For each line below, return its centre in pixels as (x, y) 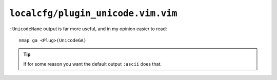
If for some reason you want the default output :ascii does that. (92, 64)
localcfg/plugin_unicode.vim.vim (93, 13)
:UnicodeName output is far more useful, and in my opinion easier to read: (88, 29)
